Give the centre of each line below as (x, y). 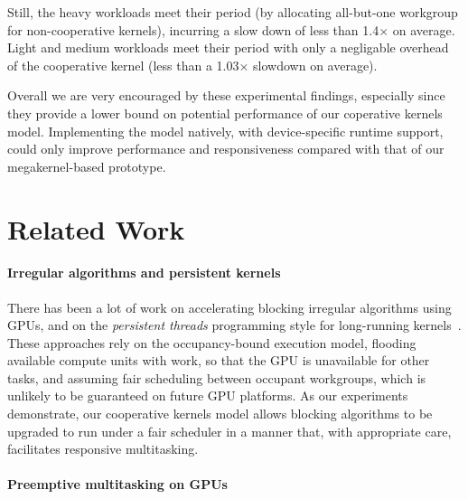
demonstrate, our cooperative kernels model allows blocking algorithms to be (220, 414)
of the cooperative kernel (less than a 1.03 (123, 65)
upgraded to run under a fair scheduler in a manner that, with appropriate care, (229, 431)
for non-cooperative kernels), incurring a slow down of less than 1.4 (193, 29)
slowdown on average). (315, 65)
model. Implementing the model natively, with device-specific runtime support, (225, 131)
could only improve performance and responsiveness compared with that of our (226, 149)
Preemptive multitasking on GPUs (117, 484)
